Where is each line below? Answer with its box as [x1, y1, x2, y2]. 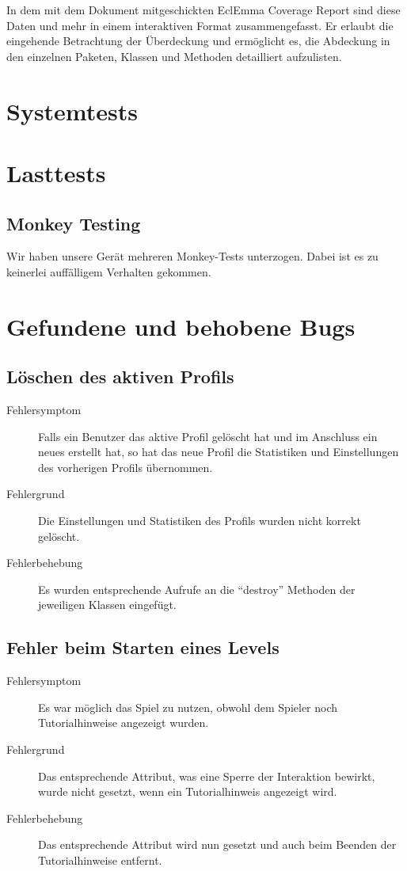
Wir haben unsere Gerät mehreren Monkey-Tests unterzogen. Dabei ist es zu [6, 248, 378, 264]
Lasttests [6, 156, 106, 188]
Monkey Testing [6, 211, 141, 235]
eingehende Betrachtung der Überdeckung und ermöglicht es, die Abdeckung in [6, 32, 390, 49]
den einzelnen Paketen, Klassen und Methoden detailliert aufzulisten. [6, 48, 342, 64]
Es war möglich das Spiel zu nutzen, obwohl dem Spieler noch [38, 698, 338, 715]
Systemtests [6, 94, 139, 127]
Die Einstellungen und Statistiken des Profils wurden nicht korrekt [38, 512, 361, 529]
